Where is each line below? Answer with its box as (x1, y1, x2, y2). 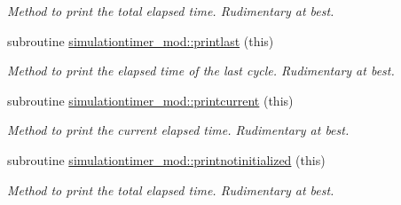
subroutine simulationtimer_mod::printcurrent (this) (7, 91, 294, 109)
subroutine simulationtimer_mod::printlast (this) (7, 31, 274, 50)
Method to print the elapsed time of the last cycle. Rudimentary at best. (7, 61, 395, 80)
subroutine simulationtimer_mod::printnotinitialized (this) (7, 150, 326, 169)
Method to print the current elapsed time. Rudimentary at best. (7, 121, 350, 139)
